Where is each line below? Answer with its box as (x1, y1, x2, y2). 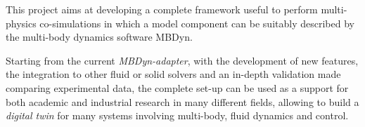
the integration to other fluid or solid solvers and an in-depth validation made (6, 67, 341, 81)
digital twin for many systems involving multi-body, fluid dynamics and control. (6, 108, 349, 123)
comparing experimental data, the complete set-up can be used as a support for (6, 80, 349, 95)
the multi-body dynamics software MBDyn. (6, 29, 193, 44)
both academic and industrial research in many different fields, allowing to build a (6, 94, 359, 109)
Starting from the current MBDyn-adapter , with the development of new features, (6, 53, 359, 67)
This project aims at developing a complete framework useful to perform (6, 2, 318, 16)
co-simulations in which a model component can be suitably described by (39, 15, 354, 30)
